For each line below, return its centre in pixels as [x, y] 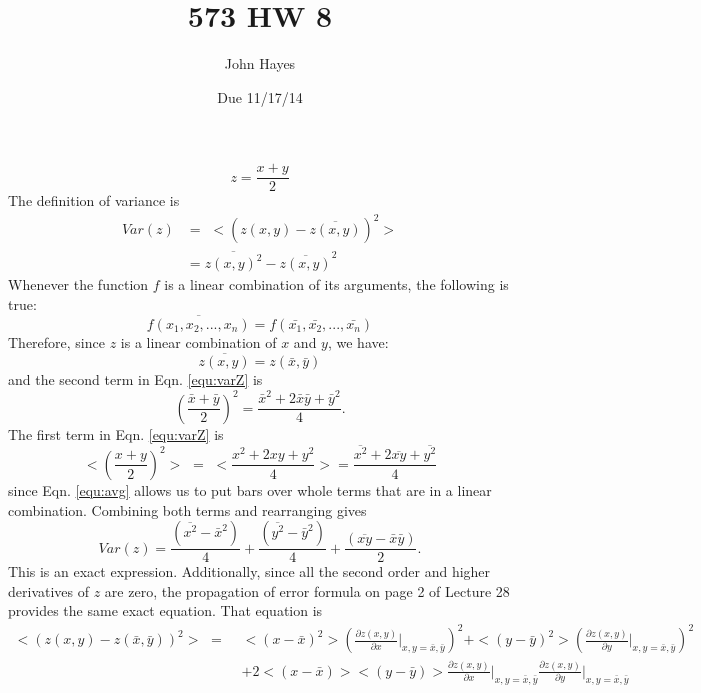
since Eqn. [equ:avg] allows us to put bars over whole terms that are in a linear [250, 489]
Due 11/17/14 [260, 96]
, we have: [358, 341]
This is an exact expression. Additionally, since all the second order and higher [249, 571]
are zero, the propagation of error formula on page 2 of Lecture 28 [307, 590]
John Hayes [260, 63]
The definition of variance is [94, 200]
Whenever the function [78, 284]
